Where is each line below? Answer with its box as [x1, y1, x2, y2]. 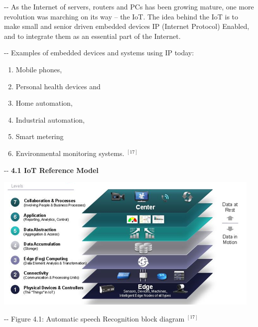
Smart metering [15, 131, 64, 142]
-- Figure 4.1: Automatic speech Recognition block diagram [4, 313, 185, 324]
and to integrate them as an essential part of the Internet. [4, 30, 181, 41]
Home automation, [15, 98, 73, 108]
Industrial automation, [15, 114, 85, 125]
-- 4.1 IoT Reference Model [4, 164, 99, 175]
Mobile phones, [15, 64, 62, 74]
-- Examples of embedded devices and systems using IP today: [4, 47, 194, 58]
